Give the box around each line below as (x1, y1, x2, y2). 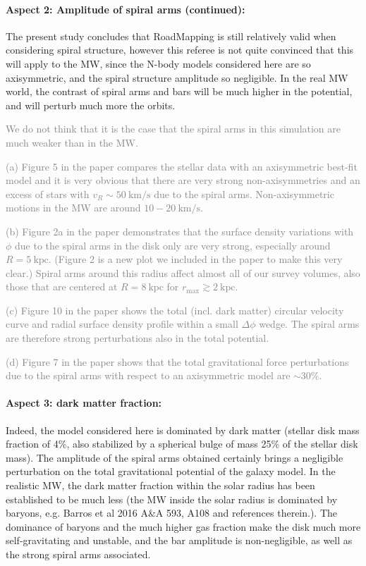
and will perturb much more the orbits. (6, 97, 176, 112)
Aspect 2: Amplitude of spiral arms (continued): (6, 1, 245, 16)
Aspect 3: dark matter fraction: (6, 395, 162, 410)
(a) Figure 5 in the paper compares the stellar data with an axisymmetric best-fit (6, 159, 358, 173)
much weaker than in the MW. (6, 135, 138, 149)
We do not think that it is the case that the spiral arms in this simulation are (6, 121, 341, 136)
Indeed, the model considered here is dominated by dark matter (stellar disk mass (6, 422, 360, 437)
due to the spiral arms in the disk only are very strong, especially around (15, 238, 331, 252)
